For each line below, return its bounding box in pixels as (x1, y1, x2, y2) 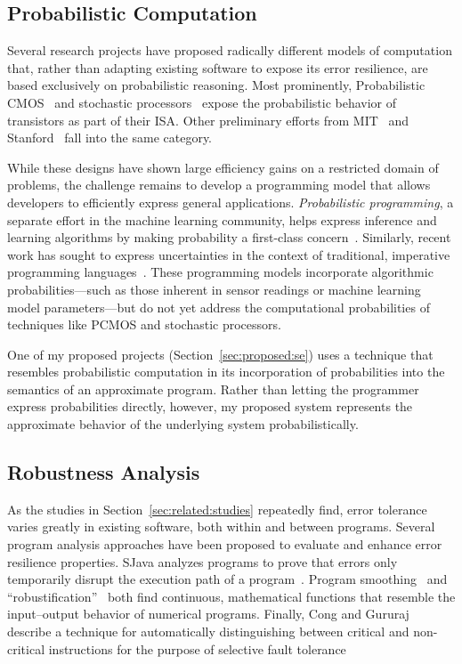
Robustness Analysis (7, 458, 200, 486)
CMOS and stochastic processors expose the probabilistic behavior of (7, 93, 397, 111)
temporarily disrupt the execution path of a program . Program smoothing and (7, 570, 448, 588)
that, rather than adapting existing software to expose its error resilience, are (7, 58, 428, 77)
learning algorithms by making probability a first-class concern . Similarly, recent (7, 228, 451, 247)
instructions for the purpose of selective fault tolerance (48, 639, 346, 658)
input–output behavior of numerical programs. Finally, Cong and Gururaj (7, 604, 409, 623)
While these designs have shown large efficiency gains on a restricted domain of (7, 158, 439, 176)
